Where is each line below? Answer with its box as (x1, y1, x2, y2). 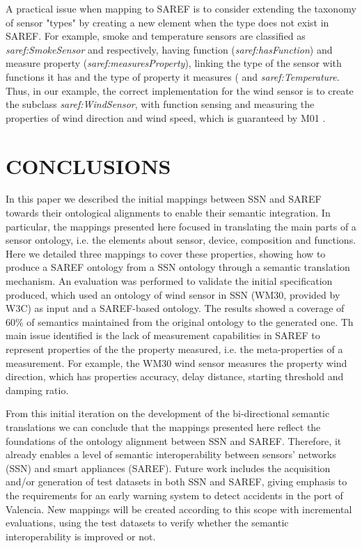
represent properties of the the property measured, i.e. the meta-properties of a (6, 342, 343, 356)
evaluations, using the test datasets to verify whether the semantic (6, 515, 289, 530)
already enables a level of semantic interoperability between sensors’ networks (6, 447, 336, 462)
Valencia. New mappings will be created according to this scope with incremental (6, 501, 352, 516)
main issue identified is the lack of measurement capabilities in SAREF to (6, 328, 320, 343)
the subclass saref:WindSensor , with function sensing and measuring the (6, 97, 315, 111)
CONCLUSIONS (6, 151, 171, 180)
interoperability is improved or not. (6, 529, 156, 543)
